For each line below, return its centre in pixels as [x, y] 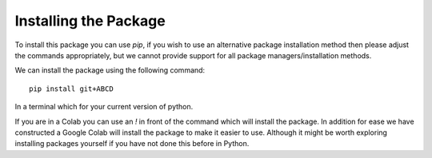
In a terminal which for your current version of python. [104, 107]
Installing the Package [90, 21]
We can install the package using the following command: [110, 70]
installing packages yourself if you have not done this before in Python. [132, 144]
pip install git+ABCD [71, 89]
